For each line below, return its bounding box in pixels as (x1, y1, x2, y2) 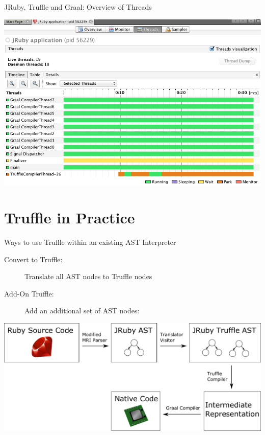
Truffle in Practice (4, 207, 135, 228)
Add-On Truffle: (4, 288, 54, 299)
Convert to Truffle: (4, 254, 63, 264)
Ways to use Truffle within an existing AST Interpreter (4, 237, 176, 247)
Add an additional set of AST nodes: (24, 305, 140, 316)
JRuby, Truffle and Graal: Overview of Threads (4, 2, 152, 12)
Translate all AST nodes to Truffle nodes (24, 271, 152, 282)
